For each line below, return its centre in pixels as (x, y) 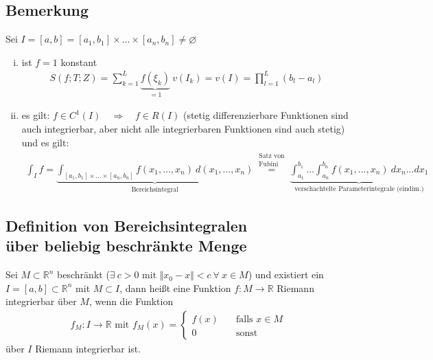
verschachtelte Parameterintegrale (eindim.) (359, 189)
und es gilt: (45, 142)
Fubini (269, 165)
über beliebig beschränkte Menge (126, 246)
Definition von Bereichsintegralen (127, 225)
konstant (79, 61)
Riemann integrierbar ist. (88, 348)
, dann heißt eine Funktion (175, 288)
